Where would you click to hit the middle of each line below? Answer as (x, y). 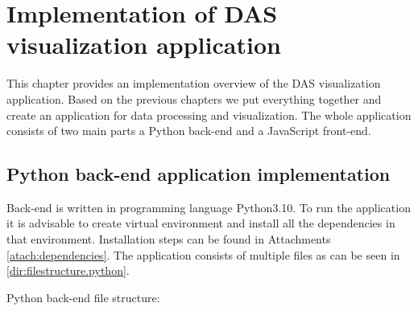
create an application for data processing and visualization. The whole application (209, 115)
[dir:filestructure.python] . (68, 270)
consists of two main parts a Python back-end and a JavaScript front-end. (189, 131)
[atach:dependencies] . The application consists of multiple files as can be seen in (203, 254)
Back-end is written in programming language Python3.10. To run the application (209, 207)
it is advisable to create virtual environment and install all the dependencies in (201, 223)
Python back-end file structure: (83, 297)
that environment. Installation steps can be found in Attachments (169, 239)
